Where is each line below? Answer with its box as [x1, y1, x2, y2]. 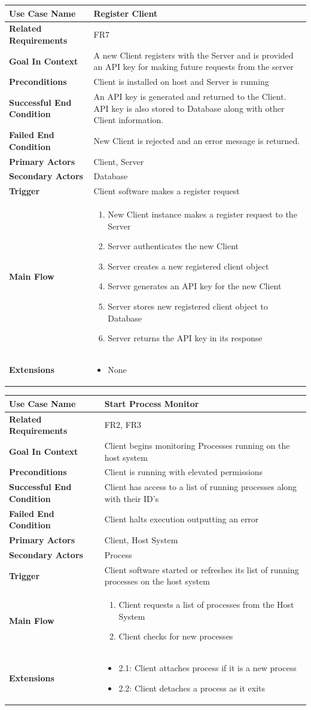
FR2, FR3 [104, 418, 142, 431]
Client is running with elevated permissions [104, 466, 263, 478]
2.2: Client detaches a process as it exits [118, 681, 266, 694]
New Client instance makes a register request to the [108, 208, 297, 221]
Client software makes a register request [93, 185, 240, 197]
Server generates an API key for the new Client [108, 280, 282, 292]
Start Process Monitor [104, 397, 199, 409]
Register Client [93, 7, 158, 19]
